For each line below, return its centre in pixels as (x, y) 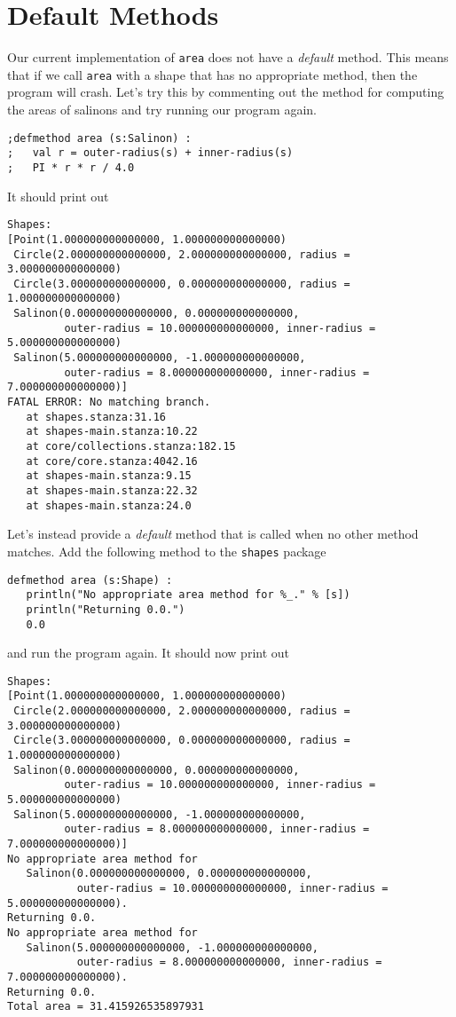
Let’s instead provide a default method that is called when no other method (213, 534)
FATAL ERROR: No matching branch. (109, 402)
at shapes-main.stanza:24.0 (109, 505)
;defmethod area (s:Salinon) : (99, 138)
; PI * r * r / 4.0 (71, 167)
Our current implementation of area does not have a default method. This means (228, 57)
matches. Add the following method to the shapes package (167, 551)
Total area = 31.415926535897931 (106, 1007)
